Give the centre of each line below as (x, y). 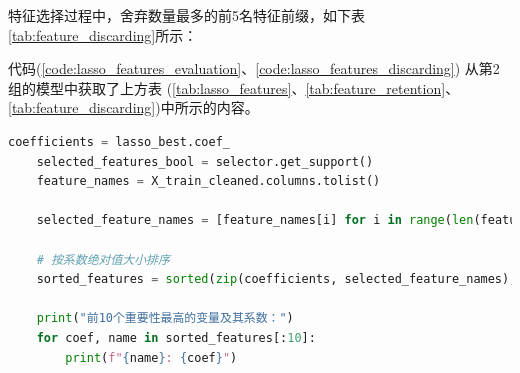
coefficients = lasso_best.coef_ (119, 141)
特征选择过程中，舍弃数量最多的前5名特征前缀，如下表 (186, 15)
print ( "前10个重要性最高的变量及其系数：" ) (165, 318)
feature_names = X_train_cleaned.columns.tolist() (208, 181)
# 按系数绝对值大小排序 (103, 259)
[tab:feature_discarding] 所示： (103, 34)
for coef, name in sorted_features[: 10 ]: (176, 337)
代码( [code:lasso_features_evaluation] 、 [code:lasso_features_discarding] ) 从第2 (254, 68)
